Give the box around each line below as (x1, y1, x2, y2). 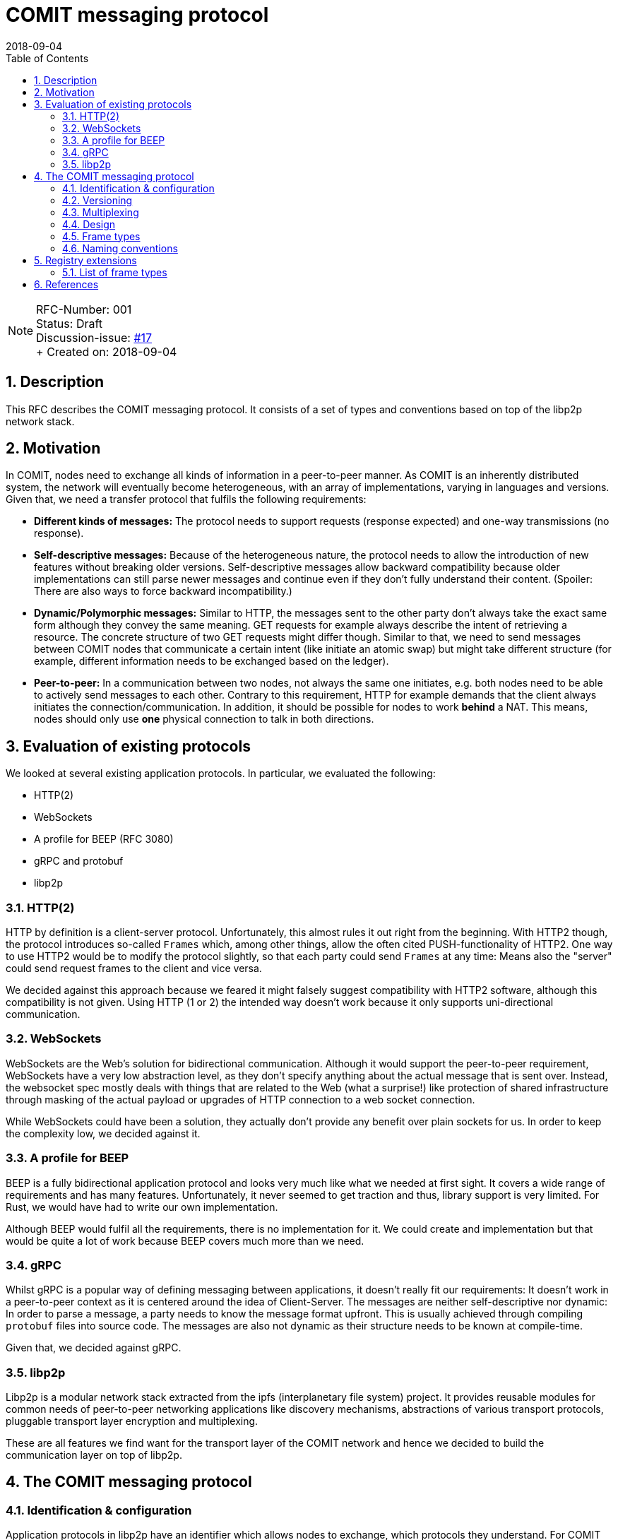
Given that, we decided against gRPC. (6, 1341, 182, 1354)
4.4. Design (62, 218, 116, 230)
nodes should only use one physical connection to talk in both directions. (34, 713, 374, 725)
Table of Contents (6, 52, 89, 64)
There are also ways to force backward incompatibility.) (34, 585, 292, 598)
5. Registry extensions (34, 254, 137, 266)
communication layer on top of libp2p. (6, 1449, 182, 1462)
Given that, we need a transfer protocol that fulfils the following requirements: (6, 493, 367, 506)
